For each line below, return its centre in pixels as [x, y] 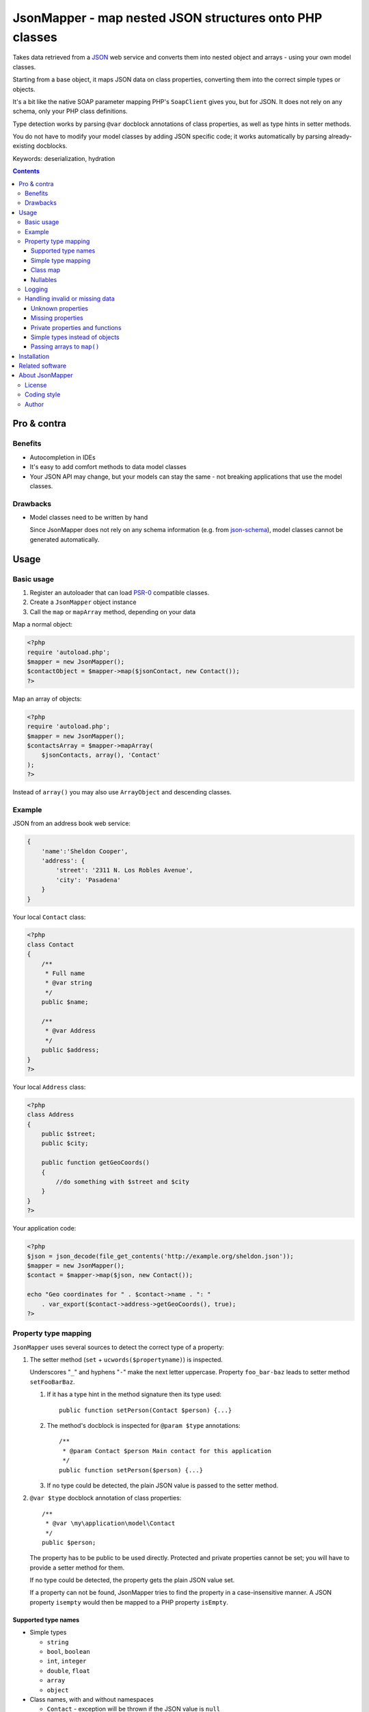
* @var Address [70, 1031]
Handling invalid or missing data [70, 299]
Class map [46, 270]
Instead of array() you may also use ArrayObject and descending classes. [122, 792]
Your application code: [44, 1229]
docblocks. [52, 146]
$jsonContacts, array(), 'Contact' [101, 755]
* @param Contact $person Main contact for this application [167, 1451]
